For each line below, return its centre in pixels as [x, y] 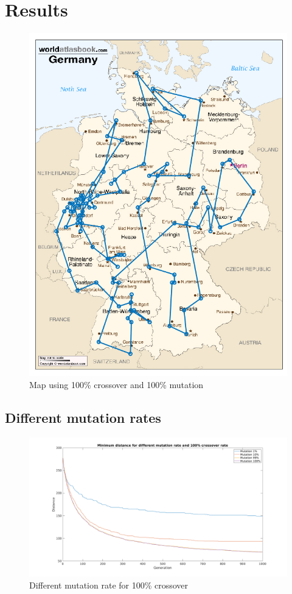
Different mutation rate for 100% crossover [109, 585]
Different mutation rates [83, 418]
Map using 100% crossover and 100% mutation [116, 385]
